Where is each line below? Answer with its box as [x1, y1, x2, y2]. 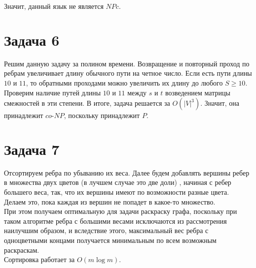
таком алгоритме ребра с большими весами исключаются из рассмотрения [4, 215, 227, 226]
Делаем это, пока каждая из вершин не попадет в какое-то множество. [4, 196, 216, 207]
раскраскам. [4, 244, 39, 255]
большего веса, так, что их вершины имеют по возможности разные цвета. [4, 187, 229, 197]
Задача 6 [4, 30, 60, 50]
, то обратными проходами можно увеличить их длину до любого [26, 77, 223, 88]
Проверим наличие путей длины [4, 87, 101, 97]
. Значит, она [200, 98, 239, 108]
